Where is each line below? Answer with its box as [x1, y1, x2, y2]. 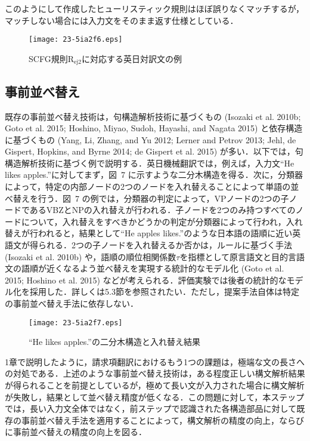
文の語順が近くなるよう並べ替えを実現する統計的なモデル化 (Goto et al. [5, 262, 284, 275]
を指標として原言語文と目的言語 [179, 250, 305, 263]
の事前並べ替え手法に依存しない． [5, 297, 138, 309]
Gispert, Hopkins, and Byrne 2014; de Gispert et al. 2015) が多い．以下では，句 [5, 145, 303, 158]
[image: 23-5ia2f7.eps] [29, 318, 123, 327]
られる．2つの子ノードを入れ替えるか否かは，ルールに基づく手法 [38, 239, 293, 251]
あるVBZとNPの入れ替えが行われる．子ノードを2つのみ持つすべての [29, 203, 296, 216]
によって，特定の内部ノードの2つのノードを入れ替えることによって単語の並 [5, 180, 299, 193]
